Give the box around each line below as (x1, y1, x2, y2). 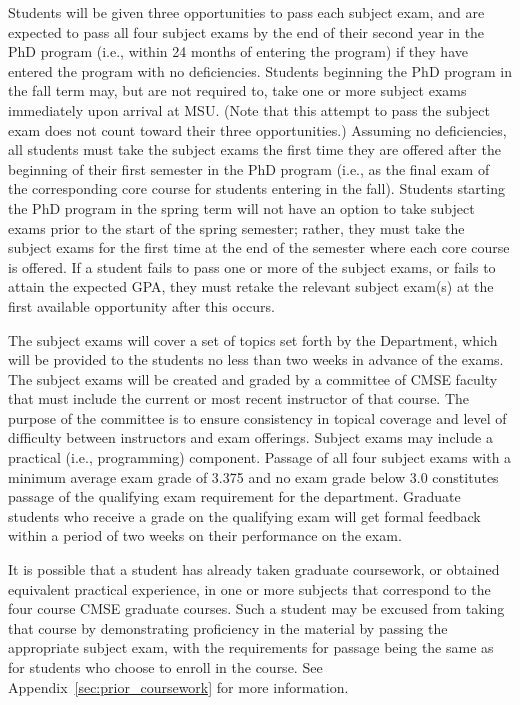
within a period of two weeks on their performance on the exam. (8, 525, 402, 546)
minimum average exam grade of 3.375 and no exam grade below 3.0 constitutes (8, 466, 499, 487)
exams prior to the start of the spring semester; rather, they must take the (8, 217, 465, 238)
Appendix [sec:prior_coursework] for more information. (8, 676, 349, 697)
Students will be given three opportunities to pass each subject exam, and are (8, 2, 485, 22)
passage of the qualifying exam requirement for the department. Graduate (8, 486, 461, 507)
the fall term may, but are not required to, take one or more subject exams (8, 80, 467, 101)
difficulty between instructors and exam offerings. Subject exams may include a (8, 427, 493, 448)
